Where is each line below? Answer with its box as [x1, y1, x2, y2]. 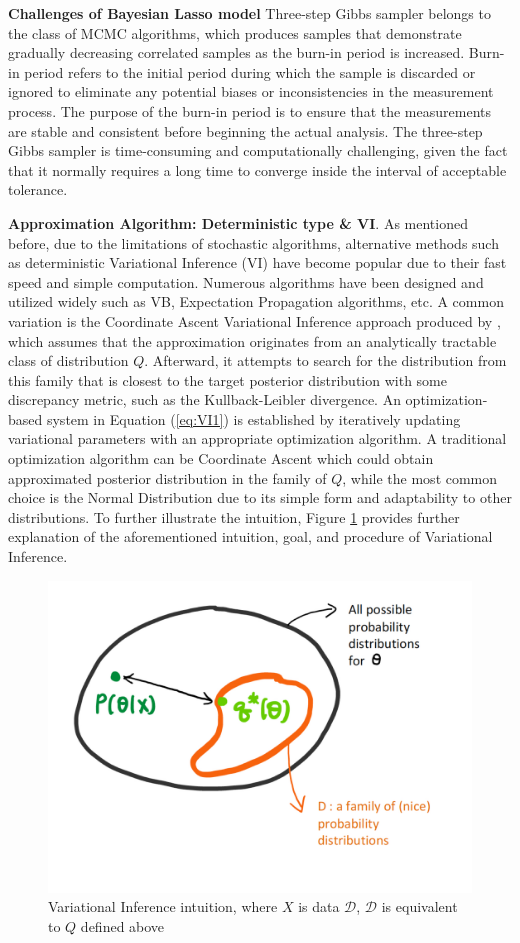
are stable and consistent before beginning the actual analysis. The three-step [8, 120, 483, 141]
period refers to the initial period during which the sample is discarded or [24, 61, 476, 82]
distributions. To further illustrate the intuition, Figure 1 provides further [8, 506, 460, 527]
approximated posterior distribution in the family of [8, 467, 327, 488]
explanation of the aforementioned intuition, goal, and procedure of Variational [8, 526, 493, 547]
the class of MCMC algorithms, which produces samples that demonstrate [8, 22, 462, 43]
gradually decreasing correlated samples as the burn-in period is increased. [8, 42, 465, 63]
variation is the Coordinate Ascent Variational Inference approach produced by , [8, 310, 501, 331]
